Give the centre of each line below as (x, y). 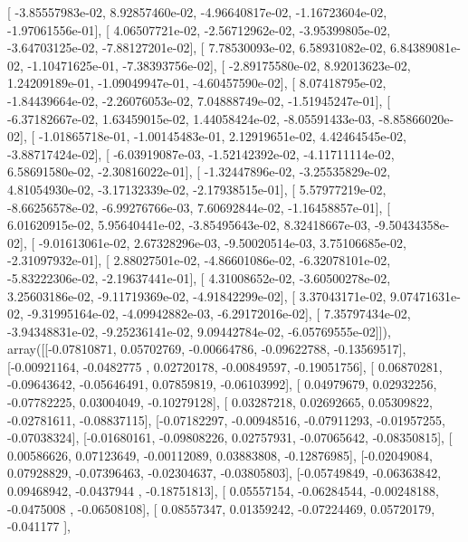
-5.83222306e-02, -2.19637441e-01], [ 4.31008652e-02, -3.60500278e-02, (199, 277)
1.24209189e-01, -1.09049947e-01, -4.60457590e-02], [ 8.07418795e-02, (197, 83)
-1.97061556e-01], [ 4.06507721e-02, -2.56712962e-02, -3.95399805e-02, (199, 29)
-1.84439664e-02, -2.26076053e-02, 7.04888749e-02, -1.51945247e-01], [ (199, 100)
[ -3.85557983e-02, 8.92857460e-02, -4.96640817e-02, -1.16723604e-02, (197, 12)
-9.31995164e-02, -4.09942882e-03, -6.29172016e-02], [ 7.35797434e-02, (219, 314)
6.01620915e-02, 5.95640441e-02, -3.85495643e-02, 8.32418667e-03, (189, 225)
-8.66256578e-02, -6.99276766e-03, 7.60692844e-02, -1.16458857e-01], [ (199, 207)
